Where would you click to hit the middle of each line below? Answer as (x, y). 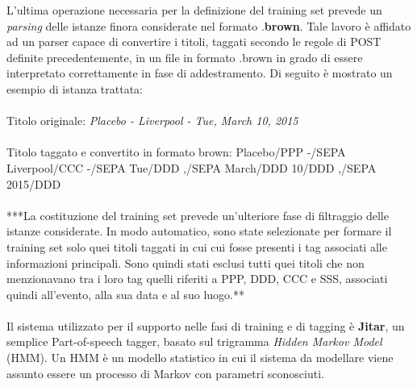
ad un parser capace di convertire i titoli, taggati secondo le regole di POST (194, 42)
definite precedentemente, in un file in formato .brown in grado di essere (185, 57)
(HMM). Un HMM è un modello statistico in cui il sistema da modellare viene (200, 358)
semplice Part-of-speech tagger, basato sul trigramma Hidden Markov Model (194, 341)
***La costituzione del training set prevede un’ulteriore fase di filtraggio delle (198, 215)
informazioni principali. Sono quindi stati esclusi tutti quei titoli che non (186, 262)
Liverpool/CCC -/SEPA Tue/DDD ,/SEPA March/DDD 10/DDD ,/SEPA (192, 167)
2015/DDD (34, 183)
